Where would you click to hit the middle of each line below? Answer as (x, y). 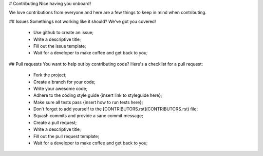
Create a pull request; (55, 122)
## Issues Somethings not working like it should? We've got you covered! (83, 21)
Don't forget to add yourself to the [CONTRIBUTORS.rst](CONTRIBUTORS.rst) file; (116, 109)
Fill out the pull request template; (66, 136)
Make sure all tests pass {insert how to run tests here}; (88, 102)
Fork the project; (50, 75)
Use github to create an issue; (63, 33)
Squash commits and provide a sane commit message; (88, 116)
